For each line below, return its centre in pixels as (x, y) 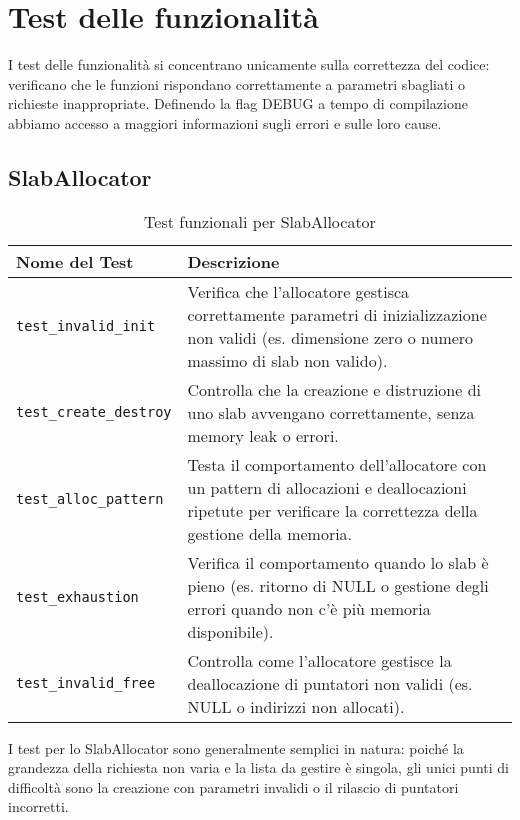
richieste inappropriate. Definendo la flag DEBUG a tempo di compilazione (238, 103)
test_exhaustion (77, 596)
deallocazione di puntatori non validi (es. (330, 683)
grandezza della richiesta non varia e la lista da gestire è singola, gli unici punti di (258, 767)
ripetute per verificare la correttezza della (332, 510)
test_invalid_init (86, 325)
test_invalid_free (86, 683)
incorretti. (38, 806)
